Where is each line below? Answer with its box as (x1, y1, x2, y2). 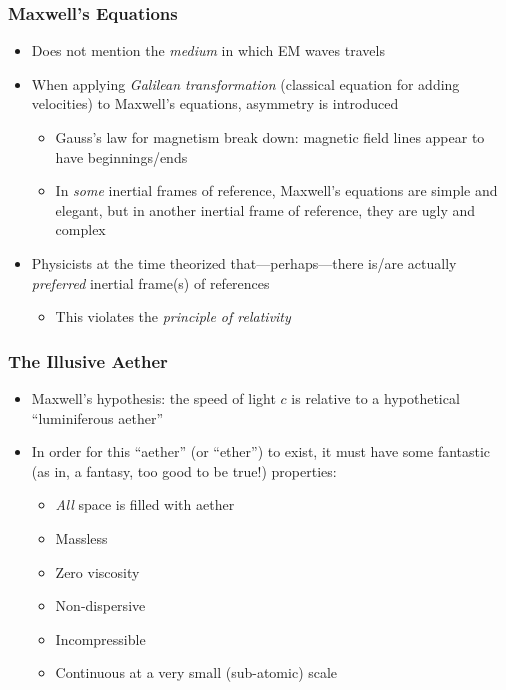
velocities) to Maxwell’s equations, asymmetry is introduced (31, 93, 399, 114)
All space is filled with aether (55, 494, 235, 515)
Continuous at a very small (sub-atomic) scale (55, 662, 338, 683)
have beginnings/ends (55, 146, 188, 167)
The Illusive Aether (8, 348, 168, 373)
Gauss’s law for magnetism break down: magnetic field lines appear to (55, 127, 485, 147)
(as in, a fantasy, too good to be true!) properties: (31, 460, 337, 481)
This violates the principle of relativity (55, 306, 291, 327)
